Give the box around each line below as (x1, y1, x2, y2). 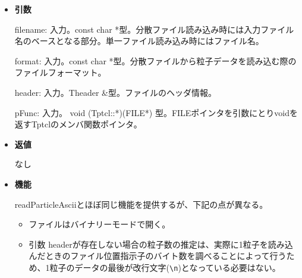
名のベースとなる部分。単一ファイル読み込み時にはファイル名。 (14, 35, 264, 47)
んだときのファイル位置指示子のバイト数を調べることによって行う (29, 249, 287, 262)
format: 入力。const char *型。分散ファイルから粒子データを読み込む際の (14, 54, 297, 67)
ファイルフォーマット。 (14, 66, 106, 79)
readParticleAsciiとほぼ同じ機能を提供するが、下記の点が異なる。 (14, 198, 268, 210)
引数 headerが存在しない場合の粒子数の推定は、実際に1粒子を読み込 (29, 238, 293, 250)
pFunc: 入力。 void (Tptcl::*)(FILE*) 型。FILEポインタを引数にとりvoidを (14, 106, 298, 118)
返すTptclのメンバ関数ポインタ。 (14, 118, 142, 130)
